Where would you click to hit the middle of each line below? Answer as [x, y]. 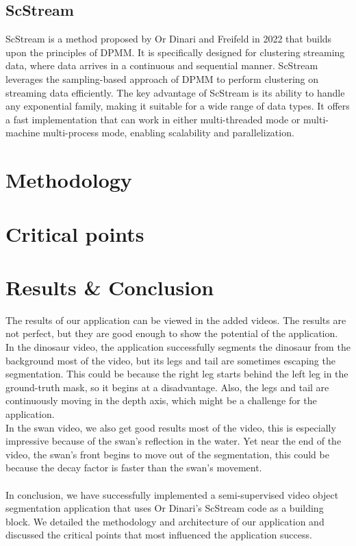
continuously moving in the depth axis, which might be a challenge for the [161, 400]
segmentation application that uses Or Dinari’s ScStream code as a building [165, 508]
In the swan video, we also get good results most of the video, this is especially [171, 427]
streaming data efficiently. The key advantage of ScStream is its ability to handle [175, 92]
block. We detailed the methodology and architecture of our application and [165, 521]
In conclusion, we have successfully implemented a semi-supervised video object [172, 494]
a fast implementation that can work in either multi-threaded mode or [153, 119]
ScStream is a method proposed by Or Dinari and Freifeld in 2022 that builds [169, 39]
